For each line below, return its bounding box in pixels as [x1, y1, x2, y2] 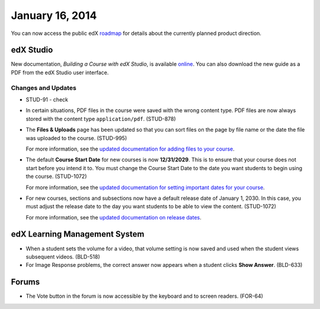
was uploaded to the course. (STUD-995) [25, 134, 127, 142]
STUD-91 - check [25, 95, 68, 103]
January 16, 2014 [11, 9, 97, 22]
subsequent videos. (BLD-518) [25, 253, 100, 260]
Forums [11, 277, 40, 287]
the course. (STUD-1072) [25, 173, 87, 180]
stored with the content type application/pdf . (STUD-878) [25, 115, 176, 122]
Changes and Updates [11, 84, 76, 92]
